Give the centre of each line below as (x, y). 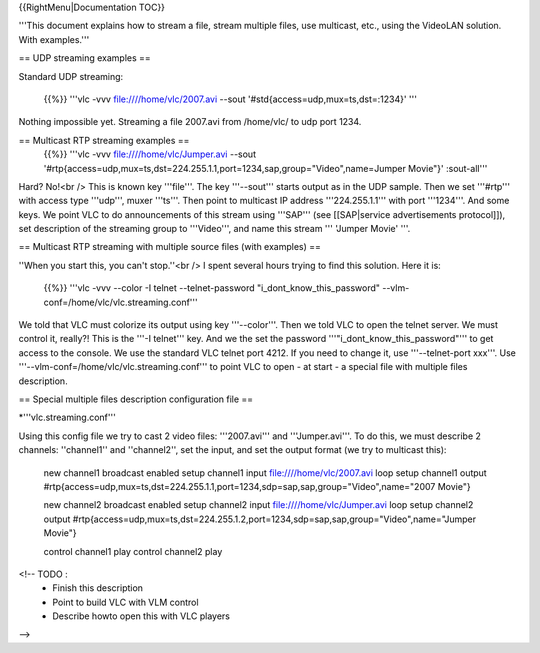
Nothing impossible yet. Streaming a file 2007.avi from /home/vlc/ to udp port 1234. (190, 122)
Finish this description (98, 588)
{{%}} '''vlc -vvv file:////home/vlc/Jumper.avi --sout (150, 154)
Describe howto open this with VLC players (141, 616)
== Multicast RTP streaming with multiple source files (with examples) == (170, 247)
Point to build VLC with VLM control (125, 602)
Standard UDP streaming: (71, 76)
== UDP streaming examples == (85, 58)
